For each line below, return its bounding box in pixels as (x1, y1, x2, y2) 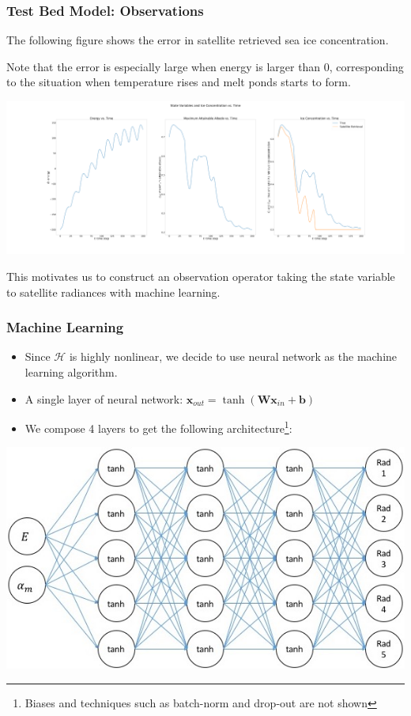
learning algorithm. (25, 364, 118, 381)
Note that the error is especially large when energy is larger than (6, 58, 321, 74)
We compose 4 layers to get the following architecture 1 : (25, 418, 292, 436)
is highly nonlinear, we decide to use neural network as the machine (69, 348, 398, 365)
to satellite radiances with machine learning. (6, 283, 221, 300)
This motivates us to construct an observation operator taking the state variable (6, 268, 395, 285)
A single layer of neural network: (25, 390, 183, 407)
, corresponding (329, 58, 404, 74)
